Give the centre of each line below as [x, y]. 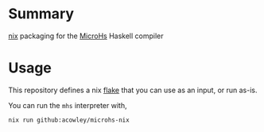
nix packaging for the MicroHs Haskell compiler [86, 36]
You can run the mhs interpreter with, [68, 105]
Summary [41, 14]
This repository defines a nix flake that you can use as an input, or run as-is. [133, 90]
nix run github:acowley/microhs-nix [69, 120]
